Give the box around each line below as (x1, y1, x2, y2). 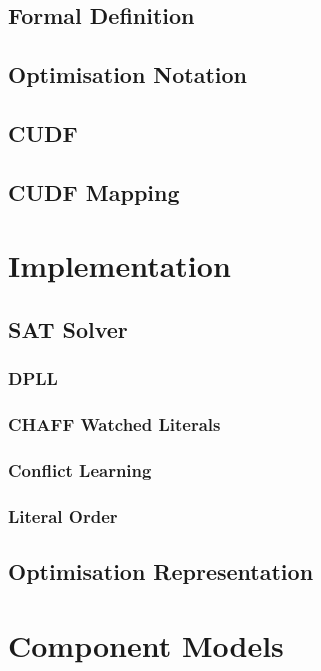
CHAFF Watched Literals (8, 412, 221, 437)
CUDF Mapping (8, 176, 180, 207)
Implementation (8, 245, 231, 286)
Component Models (8, 624, 284, 665)
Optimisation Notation (8, 59, 248, 90)
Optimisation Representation (8, 556, 314, 587)
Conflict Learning (8, 457, 152, 482)
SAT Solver (8, 313, 128, 344)
